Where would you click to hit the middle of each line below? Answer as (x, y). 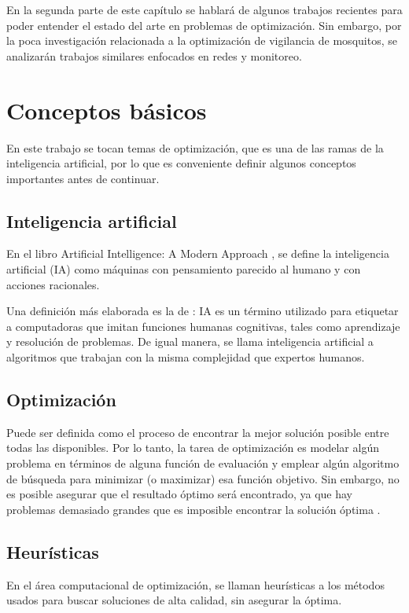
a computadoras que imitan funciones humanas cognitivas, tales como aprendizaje (203, 326)
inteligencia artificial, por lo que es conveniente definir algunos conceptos (181, 163)
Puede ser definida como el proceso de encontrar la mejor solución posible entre (198, 432)
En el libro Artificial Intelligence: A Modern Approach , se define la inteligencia (198, 253)
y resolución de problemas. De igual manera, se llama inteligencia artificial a (190, 341)
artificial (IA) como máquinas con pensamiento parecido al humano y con (184, 269)
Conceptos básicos (107, 110)
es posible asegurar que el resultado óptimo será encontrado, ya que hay (180, 494)
